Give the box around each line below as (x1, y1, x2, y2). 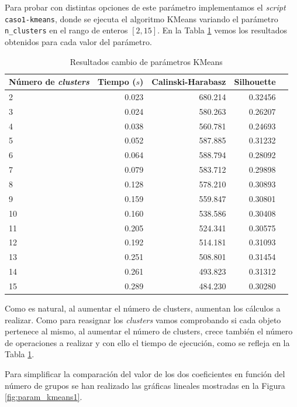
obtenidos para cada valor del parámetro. (5, 35, 152, 47)
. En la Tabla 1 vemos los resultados (157, 24, 287, 36)
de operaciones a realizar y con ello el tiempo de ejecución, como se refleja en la (5, 336, 290, 348)
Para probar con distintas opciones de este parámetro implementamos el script (5, 1, 286, 13)
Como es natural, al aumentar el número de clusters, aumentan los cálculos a (5, 302, 281, 314)
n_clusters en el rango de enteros (5, 24, 128, 36)
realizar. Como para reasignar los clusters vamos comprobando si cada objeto (5, 313, 281, 326)
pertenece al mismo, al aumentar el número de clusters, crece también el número (5, 325, 293, 337)
